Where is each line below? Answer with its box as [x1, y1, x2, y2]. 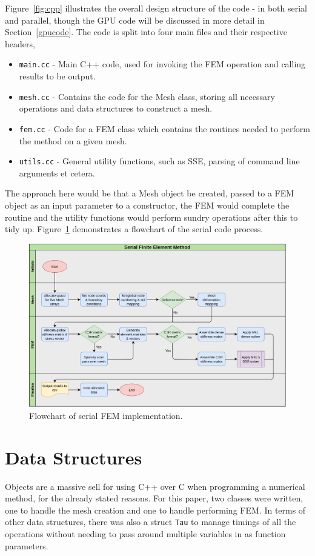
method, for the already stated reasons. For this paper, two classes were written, [5, 492, 303, 504]
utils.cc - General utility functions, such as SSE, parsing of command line [19, 155, 300, 167]
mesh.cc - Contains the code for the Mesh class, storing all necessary [19, 90, 275, 102]
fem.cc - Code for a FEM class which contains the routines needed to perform [19, 122, 310, 135]
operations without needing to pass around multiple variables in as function [5, 528, 286, 540]
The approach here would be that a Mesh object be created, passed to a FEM [5, 187, 294, 199]
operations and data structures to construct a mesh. [19, 102, 213, 115]
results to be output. [19, 70, 96, 82]
